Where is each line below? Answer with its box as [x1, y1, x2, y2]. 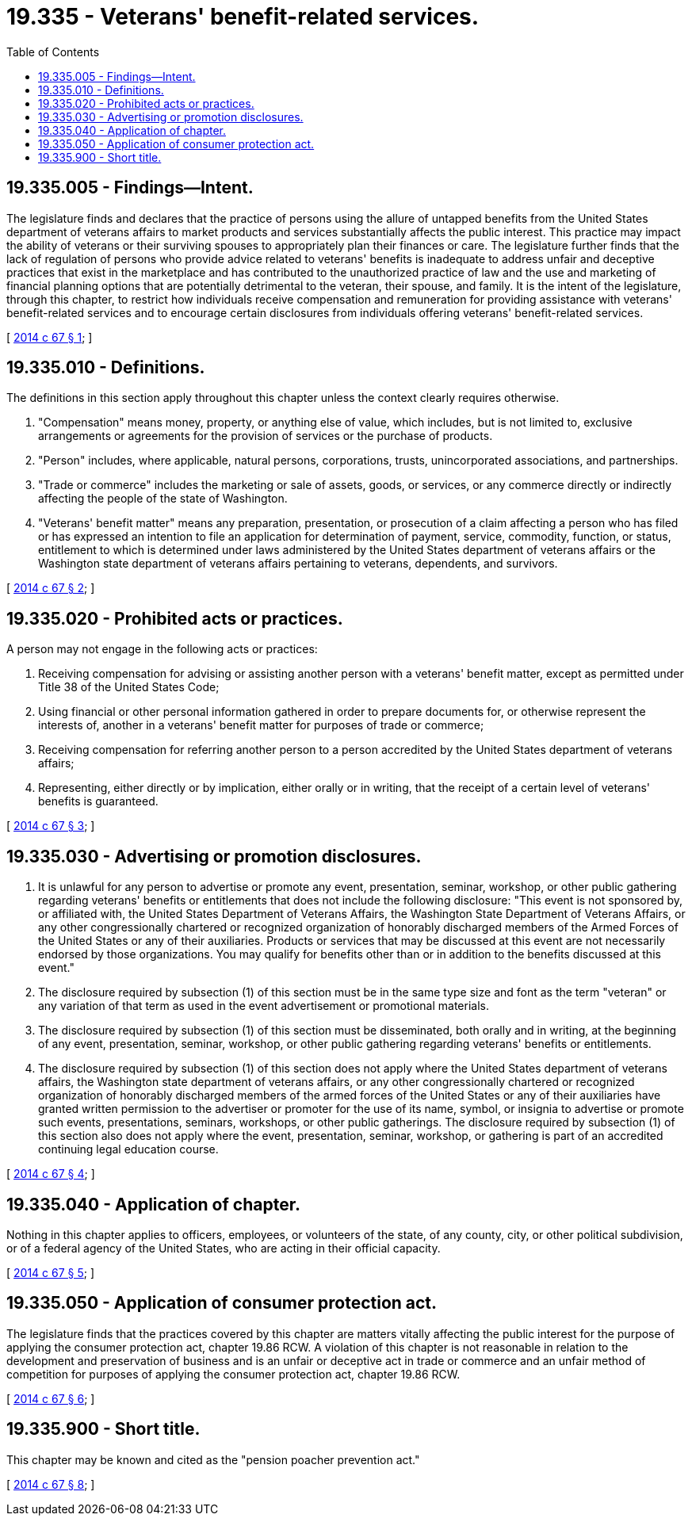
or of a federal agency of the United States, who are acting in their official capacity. [6, 1241, 441, 1255]
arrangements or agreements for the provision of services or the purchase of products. [38, 429, 493, 443]
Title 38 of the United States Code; [38, 680, 220, 694]
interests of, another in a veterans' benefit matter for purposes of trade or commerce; [38, 718, 484, 732]
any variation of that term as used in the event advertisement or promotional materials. [38, 999, 489, 1013]
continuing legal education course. [38, 1142, 219, 1157]
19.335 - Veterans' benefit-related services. [6, 3, 480, 30]
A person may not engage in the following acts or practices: [6, 642, 318, 656]
